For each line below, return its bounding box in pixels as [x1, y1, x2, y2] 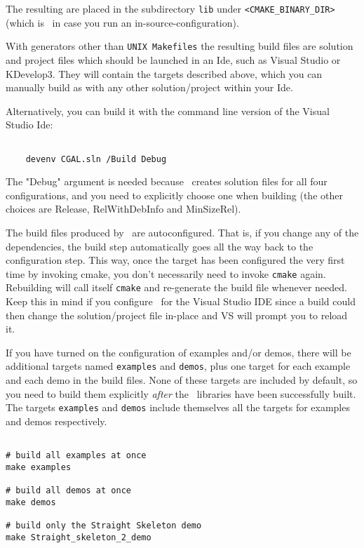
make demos [6, 497, 56, 507]
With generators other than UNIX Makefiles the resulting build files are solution [6, 39, 353, 53]
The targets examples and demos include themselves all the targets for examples [6, 400, 350, 415]
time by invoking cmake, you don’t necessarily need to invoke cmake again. [6, 266, 326, 281]
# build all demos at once [6, 486, 131, 496]
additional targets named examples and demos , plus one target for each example [6, 359, 351, 373]
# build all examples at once [6, 450, 147, 461]
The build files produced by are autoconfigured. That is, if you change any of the [6, 225, 359, 239]
